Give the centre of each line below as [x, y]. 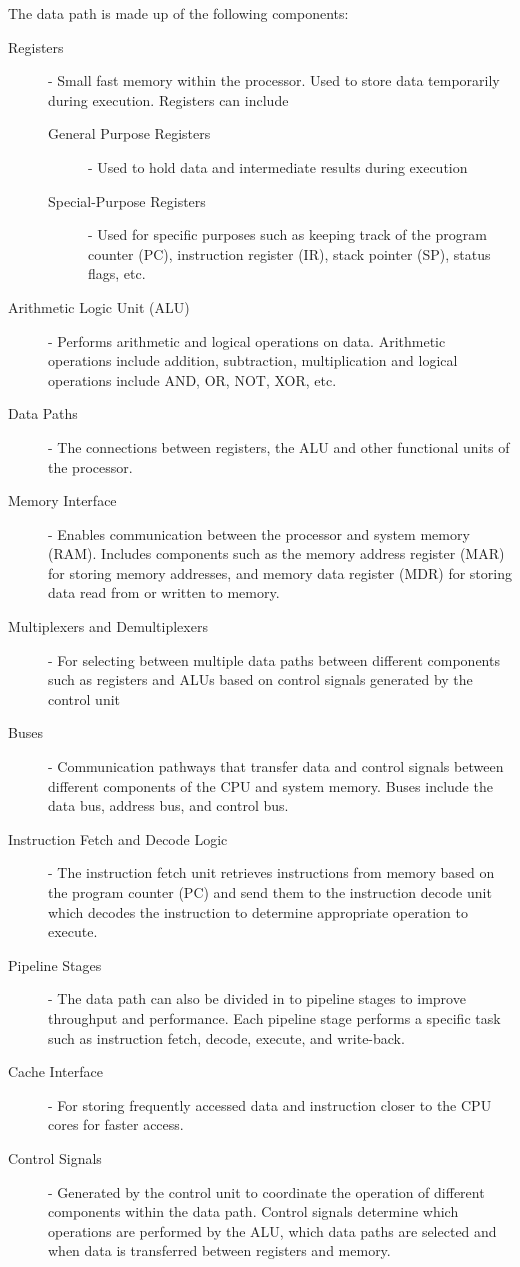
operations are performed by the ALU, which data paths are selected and [272, 1230]
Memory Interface [62, 500]
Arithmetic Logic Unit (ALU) [99, 306]
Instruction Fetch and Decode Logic [118, 838]
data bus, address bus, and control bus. [168, 805]
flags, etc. [117, 273]
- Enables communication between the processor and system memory [259, 533]
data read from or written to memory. [164, 592]
